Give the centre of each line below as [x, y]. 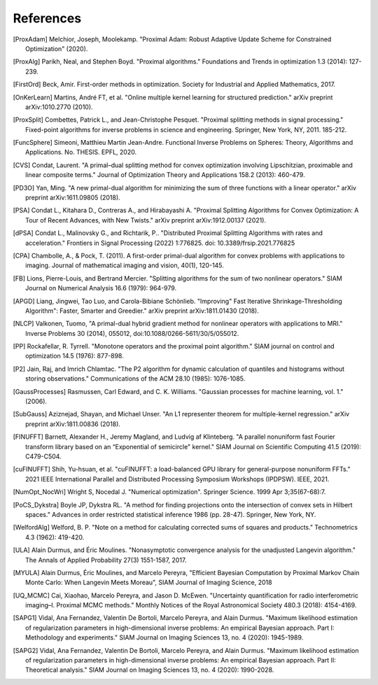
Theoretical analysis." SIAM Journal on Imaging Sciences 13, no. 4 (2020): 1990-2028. [150, 670]
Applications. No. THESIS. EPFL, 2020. [81, 152]
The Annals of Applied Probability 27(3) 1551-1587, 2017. [106, 560]
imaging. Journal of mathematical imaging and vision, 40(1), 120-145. [125, 265]
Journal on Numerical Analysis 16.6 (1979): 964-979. [101, 288]
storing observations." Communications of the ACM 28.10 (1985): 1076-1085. [135, 379]
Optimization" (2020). [57, 48]
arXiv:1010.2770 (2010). [59, 107]
